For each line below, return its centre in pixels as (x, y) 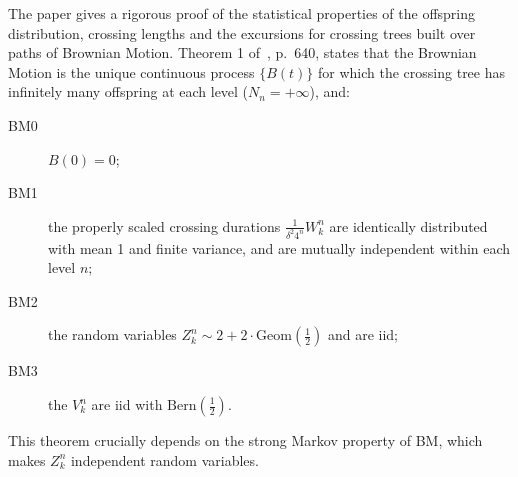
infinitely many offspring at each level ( (128, 91)
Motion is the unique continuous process (131, 71)
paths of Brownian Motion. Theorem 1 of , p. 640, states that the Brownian (242, 52)
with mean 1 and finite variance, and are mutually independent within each (279, 247)
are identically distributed (408, 225)
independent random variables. (164, 459)
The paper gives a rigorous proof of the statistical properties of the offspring (242, 13)
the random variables (112, 334)
